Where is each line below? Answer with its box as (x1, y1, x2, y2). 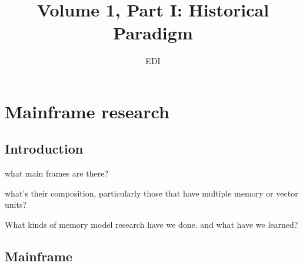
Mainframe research (5, 99, 169, 123)
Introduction (5, 139, 84, 158)
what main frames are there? (5, 167, 108, 179)
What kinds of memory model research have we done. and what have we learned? (5, 218, 298, 231)
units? (5, 198, 27, 211)
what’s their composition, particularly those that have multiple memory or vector (5, 187, 298, 199)
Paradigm (113, 21, 193, 45)
